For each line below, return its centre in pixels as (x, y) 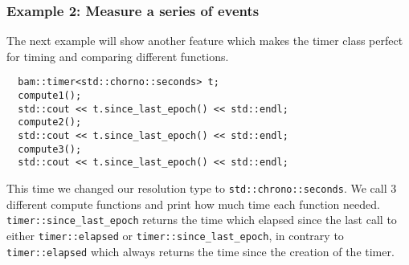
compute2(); (50, 122)
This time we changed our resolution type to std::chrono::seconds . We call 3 (202, 188)
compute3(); (50, 149)
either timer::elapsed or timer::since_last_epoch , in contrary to (175, 235)
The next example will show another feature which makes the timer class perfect (205, 41)
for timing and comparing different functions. (118, 56)
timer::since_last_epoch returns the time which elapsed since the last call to (202, 220)
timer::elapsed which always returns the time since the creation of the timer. (200, 251)
